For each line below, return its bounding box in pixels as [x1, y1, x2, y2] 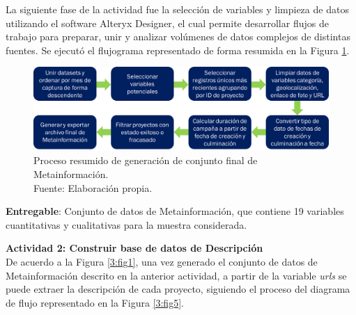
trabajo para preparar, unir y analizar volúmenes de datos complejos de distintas [6, 29, 350, 44]
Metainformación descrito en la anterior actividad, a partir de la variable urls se [6, 268, 347, 282]
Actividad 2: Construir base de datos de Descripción [6, 241, 263, 255]
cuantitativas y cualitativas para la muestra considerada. [6, 217, 247, 232]
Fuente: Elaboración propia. [33, 180, 153, 195]
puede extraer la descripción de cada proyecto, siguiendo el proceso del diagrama [6, 282, 350, 296]
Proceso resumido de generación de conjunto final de [33, 153, 258, 168]
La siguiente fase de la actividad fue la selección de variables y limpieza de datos [6, 2, 349, 16]
